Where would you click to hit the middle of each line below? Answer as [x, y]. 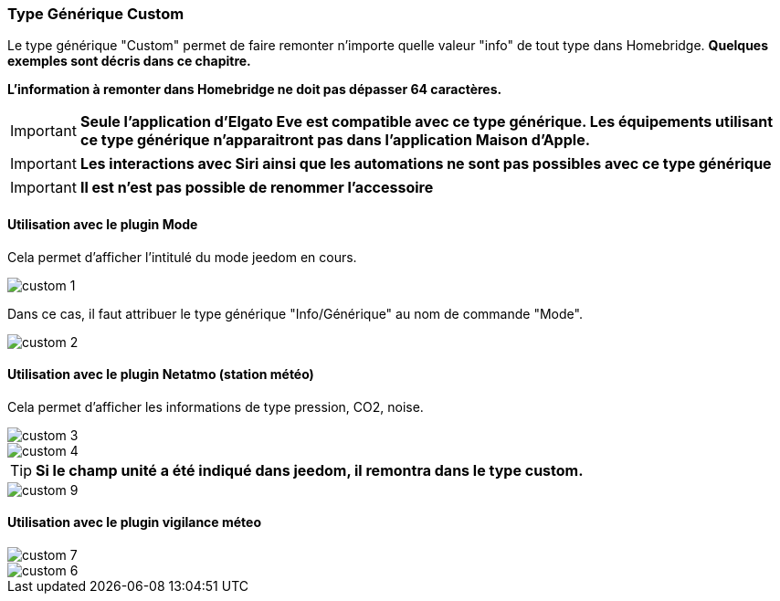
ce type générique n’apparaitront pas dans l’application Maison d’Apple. [335, 140]
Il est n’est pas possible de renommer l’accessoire [257, 188]
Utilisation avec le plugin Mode [103, 224]
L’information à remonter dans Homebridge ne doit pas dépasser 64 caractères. [255, 90]
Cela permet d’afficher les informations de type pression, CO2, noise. [216, 406]
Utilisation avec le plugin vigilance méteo [135, 522]
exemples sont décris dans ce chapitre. [129, 61]
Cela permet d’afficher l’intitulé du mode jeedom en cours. [182, 257]
